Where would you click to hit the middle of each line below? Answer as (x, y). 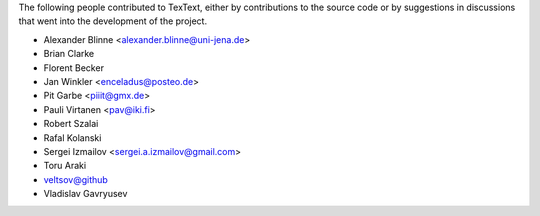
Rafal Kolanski (72, 137)
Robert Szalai (71, 124)
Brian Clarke (69, 54)
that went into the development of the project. (113, 21)
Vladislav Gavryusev (85, 194)
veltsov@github (76, 179)
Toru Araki (65, 166)
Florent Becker (74, 67)
